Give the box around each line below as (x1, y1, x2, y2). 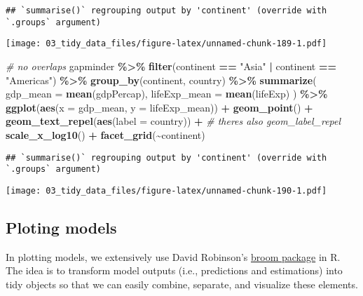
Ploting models (6, 216, 117, 238)
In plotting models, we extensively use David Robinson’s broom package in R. (6, 249, 341, 264)
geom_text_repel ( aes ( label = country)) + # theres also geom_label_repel (6, 114, 341, 128)
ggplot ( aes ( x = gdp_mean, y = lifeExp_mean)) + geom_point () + (6, 100, 313, 114)
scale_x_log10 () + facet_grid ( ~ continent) (6, 127, 205, 142)
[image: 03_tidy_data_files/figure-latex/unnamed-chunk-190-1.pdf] (6, 185, 327, 196)
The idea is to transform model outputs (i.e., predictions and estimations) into (6, 263, 343, 278)
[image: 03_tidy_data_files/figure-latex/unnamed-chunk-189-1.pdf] (6, 39, 327, 49)
